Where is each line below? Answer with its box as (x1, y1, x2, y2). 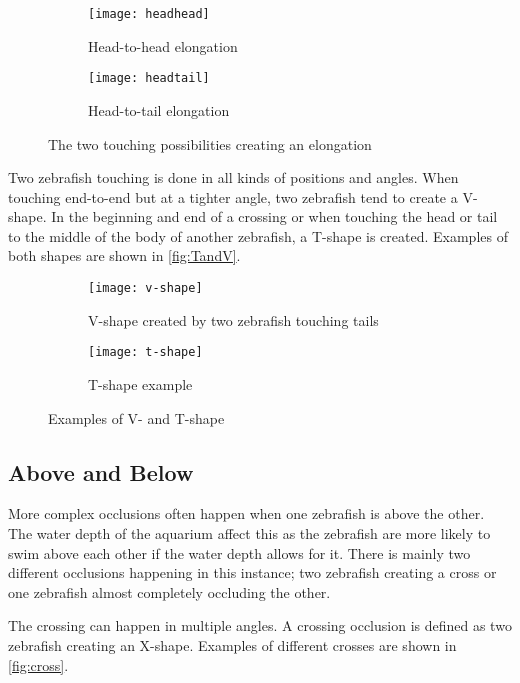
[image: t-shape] (88, 345, 203, 360)
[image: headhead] (88, 7, 210, 21)
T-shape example (88, 373, 193, 394)
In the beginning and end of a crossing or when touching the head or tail (51, 206, 498, 227)
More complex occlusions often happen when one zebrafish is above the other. (8, 503, 485, 524)
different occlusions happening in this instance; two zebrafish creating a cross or (8, 562, 497, 583)
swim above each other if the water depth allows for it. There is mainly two (8, 542, 471, 563)
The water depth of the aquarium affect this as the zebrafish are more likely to (8, 522, 491, 543)
